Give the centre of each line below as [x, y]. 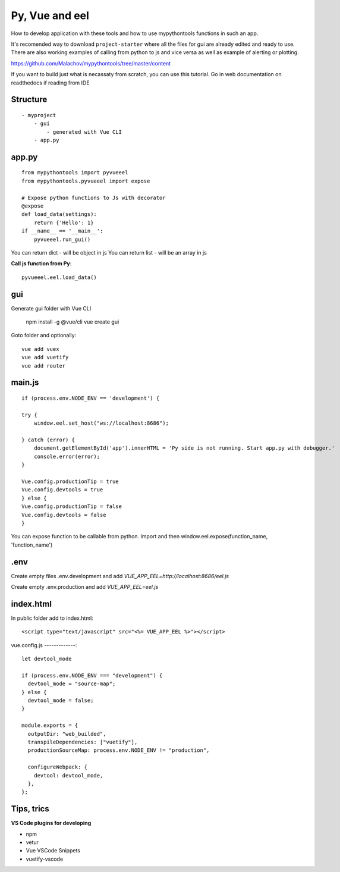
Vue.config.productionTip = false [72, 506]
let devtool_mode [47, 659]
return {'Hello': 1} [64, 222]
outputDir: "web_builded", [67, 734]
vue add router [44, 366]
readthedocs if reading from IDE [50, 83]
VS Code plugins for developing [51, 823]
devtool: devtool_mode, [68, 775]
